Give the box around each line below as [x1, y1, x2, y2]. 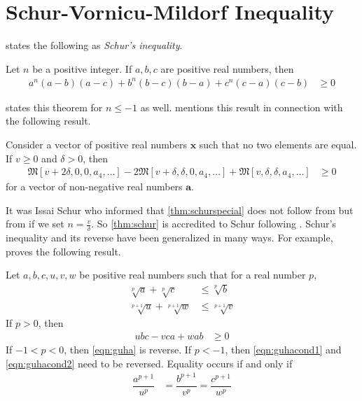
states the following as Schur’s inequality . [6, 38, 183, 52]
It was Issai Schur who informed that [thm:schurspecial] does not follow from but [6, 202, 354, 217]
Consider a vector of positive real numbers [6, 137, 187, 152]
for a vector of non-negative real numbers [6, 179, 183, 194]
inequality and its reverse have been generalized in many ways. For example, [6, 230, 333, 245]
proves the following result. [6, 244, 121, 258]
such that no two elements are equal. [199, 137, 357, 152]
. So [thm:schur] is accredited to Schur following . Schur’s [91, 216, 336, 231]
